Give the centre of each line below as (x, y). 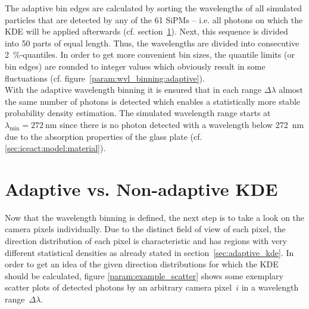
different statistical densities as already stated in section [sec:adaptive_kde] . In (149, 252)
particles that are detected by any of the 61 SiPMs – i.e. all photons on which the (154, 19)
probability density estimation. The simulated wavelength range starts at (138, 113)
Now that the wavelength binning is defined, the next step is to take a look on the (155, 217)
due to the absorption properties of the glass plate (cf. (104, 136)
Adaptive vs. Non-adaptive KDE (141, 188)
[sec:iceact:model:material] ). (55, 148)
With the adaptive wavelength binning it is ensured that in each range (133, 90)
